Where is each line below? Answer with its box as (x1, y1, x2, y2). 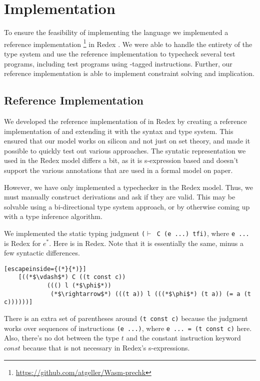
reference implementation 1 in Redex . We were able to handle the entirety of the (4, 37, 252, 49)
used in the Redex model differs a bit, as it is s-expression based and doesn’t (4, 155, 238, 165)
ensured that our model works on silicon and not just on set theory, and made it (4, 135, 250, 146)
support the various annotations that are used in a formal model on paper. (4, 164, 233, 175)
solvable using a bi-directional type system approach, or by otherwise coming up (4, 201, 250, 211)
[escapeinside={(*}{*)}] (4, 265, 86, 272)
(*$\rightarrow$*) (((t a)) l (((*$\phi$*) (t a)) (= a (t (50, 290, 251, 297)
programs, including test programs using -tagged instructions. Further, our (4, 58, 232, 68)
